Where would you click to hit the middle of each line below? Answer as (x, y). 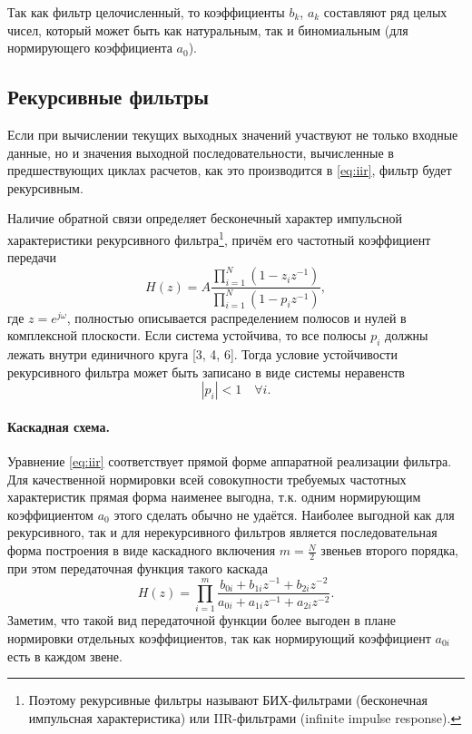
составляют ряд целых (385, 12)
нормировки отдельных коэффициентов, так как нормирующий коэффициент (219, 637)
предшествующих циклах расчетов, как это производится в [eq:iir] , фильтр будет (230, 170)
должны (407, 335)
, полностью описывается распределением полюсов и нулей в (236, 317)
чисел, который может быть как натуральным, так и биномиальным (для (208, 29)
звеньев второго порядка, (389, 550)
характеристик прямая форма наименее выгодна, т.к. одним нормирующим (214, 497)
